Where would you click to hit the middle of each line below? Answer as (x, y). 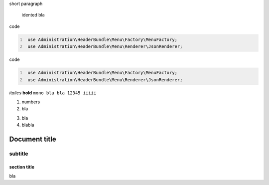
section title (22, 167)
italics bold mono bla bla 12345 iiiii (53, 93)
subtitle (19, 154)
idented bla (33, 15)
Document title (33, 139)
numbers (31, 102)
